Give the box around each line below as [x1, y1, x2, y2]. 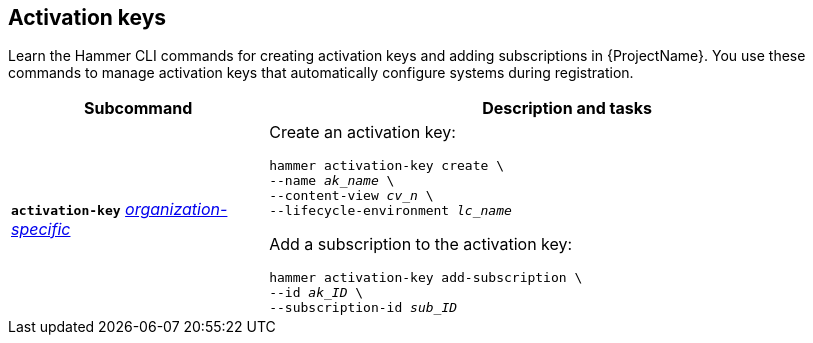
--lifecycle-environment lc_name [269, 203, 512, 219]
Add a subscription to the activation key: [269, 234, 573, 255]
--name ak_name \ [269, 173, 395, 189]
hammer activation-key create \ [269, 158, 504, 174]
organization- [125, 198, 228, 219]
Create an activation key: [269, 122, 456, 143]
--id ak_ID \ [269, 285, 364, 301]
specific [11, 218, 71, 239]
